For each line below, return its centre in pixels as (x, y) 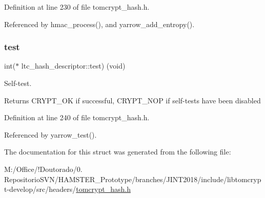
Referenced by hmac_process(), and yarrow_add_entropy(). (99, 24)
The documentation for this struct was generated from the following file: (118, 152)
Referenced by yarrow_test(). (50, 134)
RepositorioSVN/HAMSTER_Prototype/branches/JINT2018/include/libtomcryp (133, 179)
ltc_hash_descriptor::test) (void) (73, 66)
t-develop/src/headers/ (40, 189)
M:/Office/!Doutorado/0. (43, 169)
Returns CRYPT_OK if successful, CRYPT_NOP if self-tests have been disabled (132, 100)
